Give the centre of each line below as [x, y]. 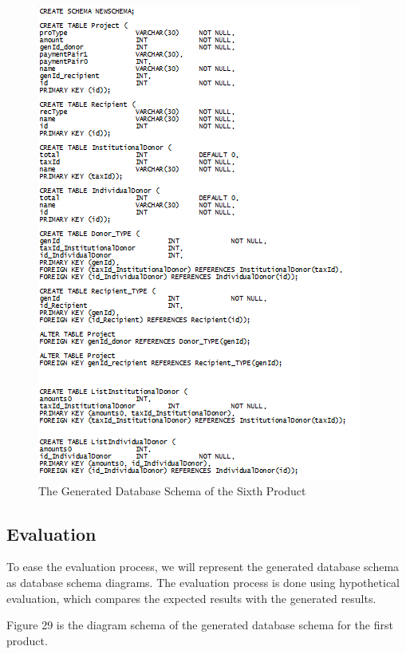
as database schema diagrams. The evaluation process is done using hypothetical [203, 582]
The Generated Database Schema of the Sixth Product [172, 490]
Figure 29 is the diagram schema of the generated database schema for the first [200, 625]
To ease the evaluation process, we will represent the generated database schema [203, 567]
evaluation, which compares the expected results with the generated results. [191, 598]
